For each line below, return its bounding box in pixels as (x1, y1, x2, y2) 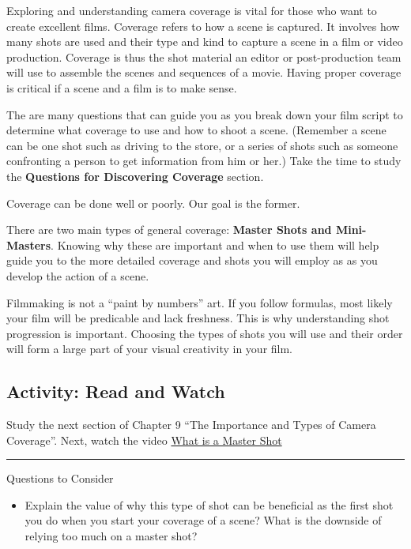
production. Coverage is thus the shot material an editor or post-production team (6, 48, 402, 65)
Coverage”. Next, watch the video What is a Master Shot (6, 431, 282, 448)
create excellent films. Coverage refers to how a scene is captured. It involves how (6, 17, 400, 34)
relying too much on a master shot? (25, 528, 198, 544)
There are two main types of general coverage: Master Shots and (6, 221, 332, 238)
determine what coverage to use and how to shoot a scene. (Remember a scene (6, 122, 386, 138)
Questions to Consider (6, 470, 114, 487)
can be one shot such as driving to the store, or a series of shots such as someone (6, 137, 398, 153)
